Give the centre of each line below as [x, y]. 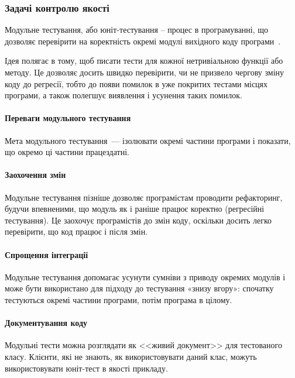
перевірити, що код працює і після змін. [76, 231]
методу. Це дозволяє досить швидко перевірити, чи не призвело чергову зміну [145, 72]
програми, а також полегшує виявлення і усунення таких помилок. [124, 95]
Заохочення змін [35, 175]
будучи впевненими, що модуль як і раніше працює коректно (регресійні [135, 209]
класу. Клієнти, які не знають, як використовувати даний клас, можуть [131, 356]
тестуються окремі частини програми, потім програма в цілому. [119, 299]
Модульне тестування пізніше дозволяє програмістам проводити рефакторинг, [144, 197]
